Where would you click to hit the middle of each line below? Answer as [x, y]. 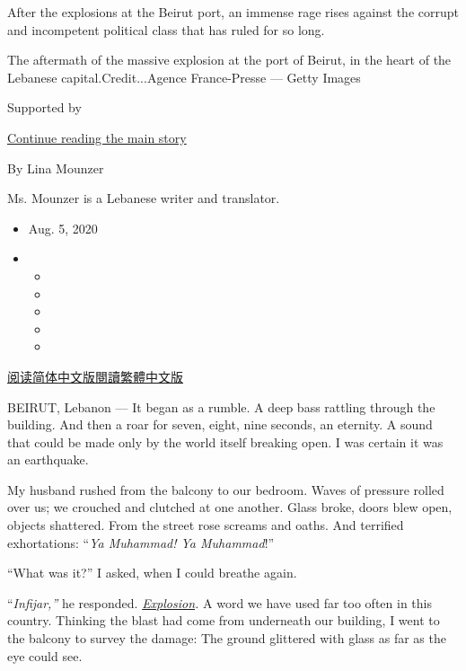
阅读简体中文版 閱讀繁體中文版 [95, 376]
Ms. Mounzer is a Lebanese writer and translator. [144, 198]
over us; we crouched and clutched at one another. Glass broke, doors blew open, [230, 507]
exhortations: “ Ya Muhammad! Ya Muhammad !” [141, 542]
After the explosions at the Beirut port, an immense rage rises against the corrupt [233, 12]
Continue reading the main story [97, 137]
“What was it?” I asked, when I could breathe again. [152, 573]
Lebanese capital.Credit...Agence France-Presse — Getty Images [184, 77]
